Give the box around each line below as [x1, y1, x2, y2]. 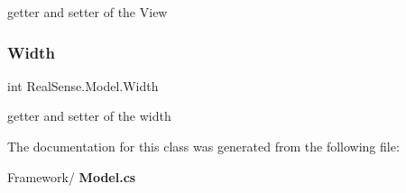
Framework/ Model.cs [7, 167, 136, 186]
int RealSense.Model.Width [7, 76, 159, 95]
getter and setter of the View [7, 3, 168, 21]
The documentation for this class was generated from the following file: [7, 137, 400, 155]
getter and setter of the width [7, 106, 171, 125]
